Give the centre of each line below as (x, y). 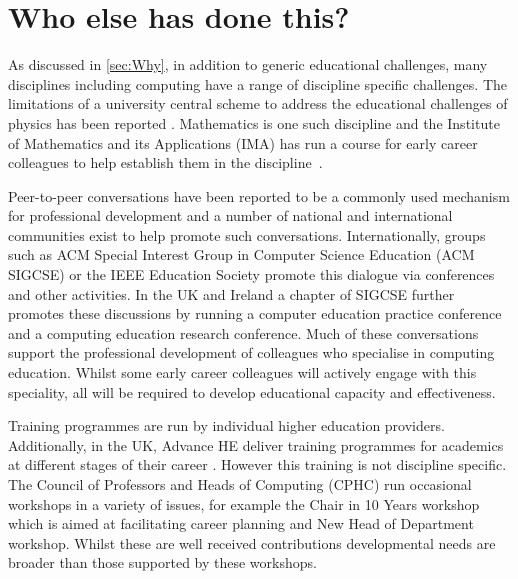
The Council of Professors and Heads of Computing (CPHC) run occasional (240, 484)
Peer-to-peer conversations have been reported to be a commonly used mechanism (259, 195)
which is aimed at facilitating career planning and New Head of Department (241, 523)
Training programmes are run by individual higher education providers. (226, 425)
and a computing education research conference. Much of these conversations (243, 332)
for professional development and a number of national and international (230, 215)
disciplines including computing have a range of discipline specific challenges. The (257, 83)
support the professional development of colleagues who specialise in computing (251, 352)
